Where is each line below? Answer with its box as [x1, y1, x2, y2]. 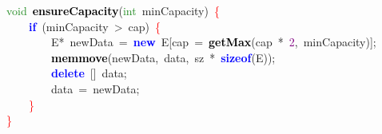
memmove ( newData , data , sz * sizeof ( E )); [51, 49, 276, 65]
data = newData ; [50, 80, 140, 97]
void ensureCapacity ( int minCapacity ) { [6, 2, 220, 18]
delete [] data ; [51, 65, 127, 81]
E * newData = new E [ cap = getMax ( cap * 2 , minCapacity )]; [50, 33, 376, 50]
